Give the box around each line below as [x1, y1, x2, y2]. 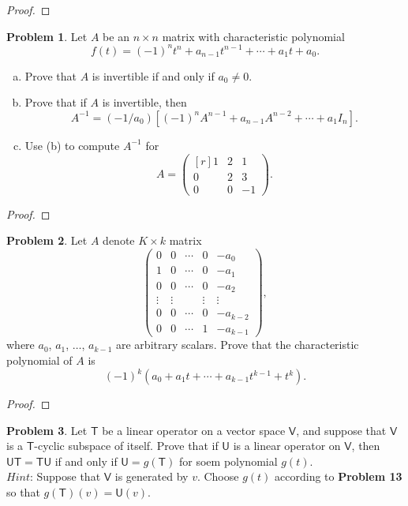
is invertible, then [102, 94, 187, 111]
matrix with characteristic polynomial [162, 28, 345, 44]
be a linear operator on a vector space [102, 422, 286, 438]
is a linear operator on [233, 437, 341, 454]
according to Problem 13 [275, 468, 402, 485]
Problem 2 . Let [6, 232, 88, 249]
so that [6, 484, 40, 500]
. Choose [197, 468, 239, 485]
